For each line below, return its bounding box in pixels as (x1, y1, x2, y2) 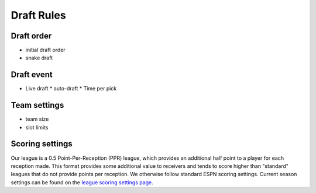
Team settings (11, 100, 64, 110)
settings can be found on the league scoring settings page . (11, 178, 153, 186)
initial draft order (25, 47, 66, 54)
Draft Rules (11, 9, 67, 22)
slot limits (25, 124, 49, 131)
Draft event (11, 70, 53, 80)
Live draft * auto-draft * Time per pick (25, 85, 117, 92)
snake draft (25, 54, 53, 61)
